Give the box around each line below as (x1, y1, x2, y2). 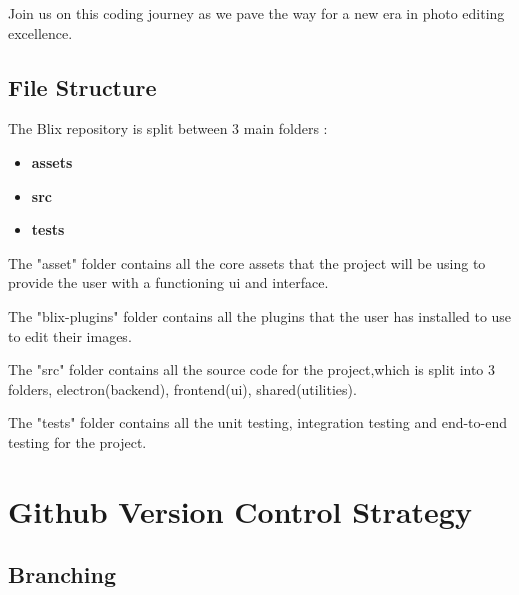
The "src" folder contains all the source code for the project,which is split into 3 (8, 359, 496, 380)
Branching (8, 559, 116, 590)
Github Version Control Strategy (8, 490, 472, 531)
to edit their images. (8, 325, 132, 346)
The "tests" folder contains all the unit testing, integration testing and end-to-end (8, 412, 507, 433)
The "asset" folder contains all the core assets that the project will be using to (8, 252, 486, 273)
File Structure (8, 71, 157, 102)
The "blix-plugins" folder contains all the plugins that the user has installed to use (8, 305, 512, 326)
